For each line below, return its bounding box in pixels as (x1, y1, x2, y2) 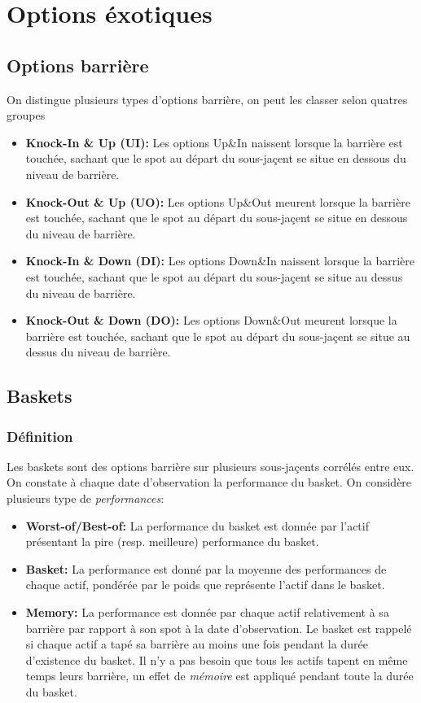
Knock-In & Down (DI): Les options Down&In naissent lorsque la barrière (25, 252, 415, 269)
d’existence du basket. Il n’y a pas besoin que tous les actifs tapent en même (25, 651, 408, 668)
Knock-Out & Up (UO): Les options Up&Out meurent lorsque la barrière (25, 193, 410, 210)
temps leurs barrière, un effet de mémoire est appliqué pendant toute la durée (25, 667, 414, 684)
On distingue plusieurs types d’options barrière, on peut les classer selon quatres (7, 90, 408, 107)
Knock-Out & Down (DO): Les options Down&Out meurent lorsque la (25, 312, 397, 329)
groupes (7, 107, 46, 124)
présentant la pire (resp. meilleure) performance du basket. (25, 533, 319, 550)
